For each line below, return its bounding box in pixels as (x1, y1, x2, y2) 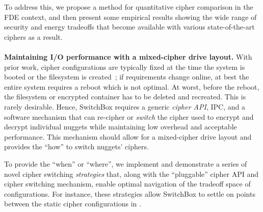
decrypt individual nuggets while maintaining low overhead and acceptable (4, 121, 237, 132)
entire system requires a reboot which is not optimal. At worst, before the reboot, (4, 81, 259, 92)
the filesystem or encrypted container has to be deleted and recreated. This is (4, 91, 246, 102)
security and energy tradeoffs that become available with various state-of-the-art (4, 21, 255, 32)
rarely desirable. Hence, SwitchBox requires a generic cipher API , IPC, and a (4, 101, 245, 112)
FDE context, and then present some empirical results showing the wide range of (4, 11, 257, 22)
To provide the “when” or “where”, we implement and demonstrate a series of (4, 158, 247, 169)
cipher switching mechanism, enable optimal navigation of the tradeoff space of (4, 178, 251, 189)
